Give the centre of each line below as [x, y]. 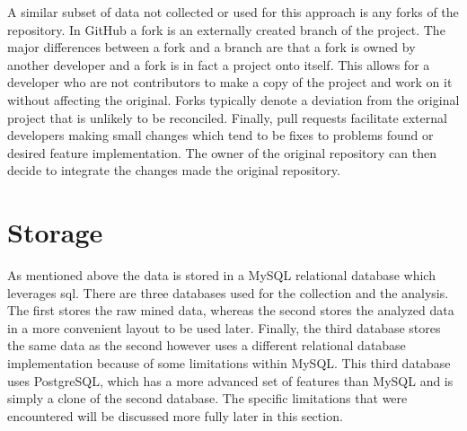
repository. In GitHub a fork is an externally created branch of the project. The [226, 29]
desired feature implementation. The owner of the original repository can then [222, 152]
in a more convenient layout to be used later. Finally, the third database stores [224, 327]
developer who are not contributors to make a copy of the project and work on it [230, 82]
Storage [55, 232]
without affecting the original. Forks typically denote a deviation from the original [233, 99]
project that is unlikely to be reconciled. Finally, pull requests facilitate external [227, 117]
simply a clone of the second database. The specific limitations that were [207, 398]
